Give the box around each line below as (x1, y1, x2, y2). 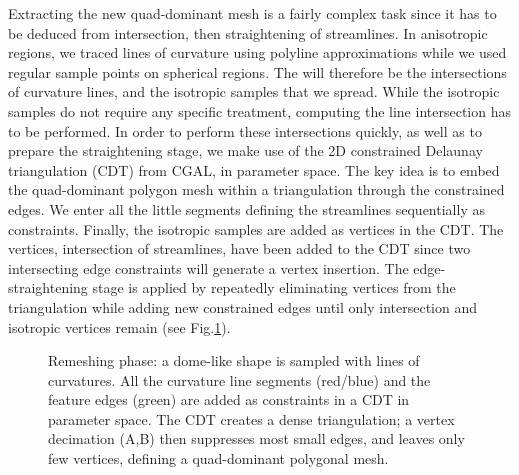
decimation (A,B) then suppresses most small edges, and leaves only (48, 428, 465, 449)
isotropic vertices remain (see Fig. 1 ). (8, 316, 231, 337)
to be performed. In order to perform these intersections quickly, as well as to (8, 120, 482, 141)
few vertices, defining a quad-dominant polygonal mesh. (48, 448, 389, 469)
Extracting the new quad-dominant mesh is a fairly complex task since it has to (8, 3, 497, 23)
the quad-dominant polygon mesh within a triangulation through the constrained (8, 179, 505, 200)
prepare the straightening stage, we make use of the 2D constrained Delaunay (8, 140, 483, 161)
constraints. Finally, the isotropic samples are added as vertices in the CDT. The (8, 218, 504, 239)
